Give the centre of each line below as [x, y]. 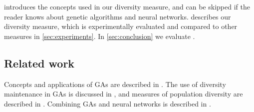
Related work [39, 63]
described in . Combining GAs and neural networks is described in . [108, 103]
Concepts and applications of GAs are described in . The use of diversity [115, 84]
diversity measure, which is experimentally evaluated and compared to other [121, 26]
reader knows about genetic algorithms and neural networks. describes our [118, 16]
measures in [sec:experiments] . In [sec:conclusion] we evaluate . [100, 36]
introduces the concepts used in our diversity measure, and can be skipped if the [127, 6]
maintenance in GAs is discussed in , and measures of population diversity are [124, 94]
